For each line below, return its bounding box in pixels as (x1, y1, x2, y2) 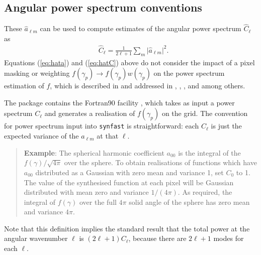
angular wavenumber (4, 233, 68, 243)
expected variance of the (4, 131, 79, 141)
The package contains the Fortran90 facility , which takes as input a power (4, 97, 235, 107)
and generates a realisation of (44, 108, 135, 118)
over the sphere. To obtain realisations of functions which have (64, 157, 257, 168)
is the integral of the (178, 147, 241, 158)
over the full (79, 196, 117, 207)
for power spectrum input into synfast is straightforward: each (4, 120, 199, 131)
